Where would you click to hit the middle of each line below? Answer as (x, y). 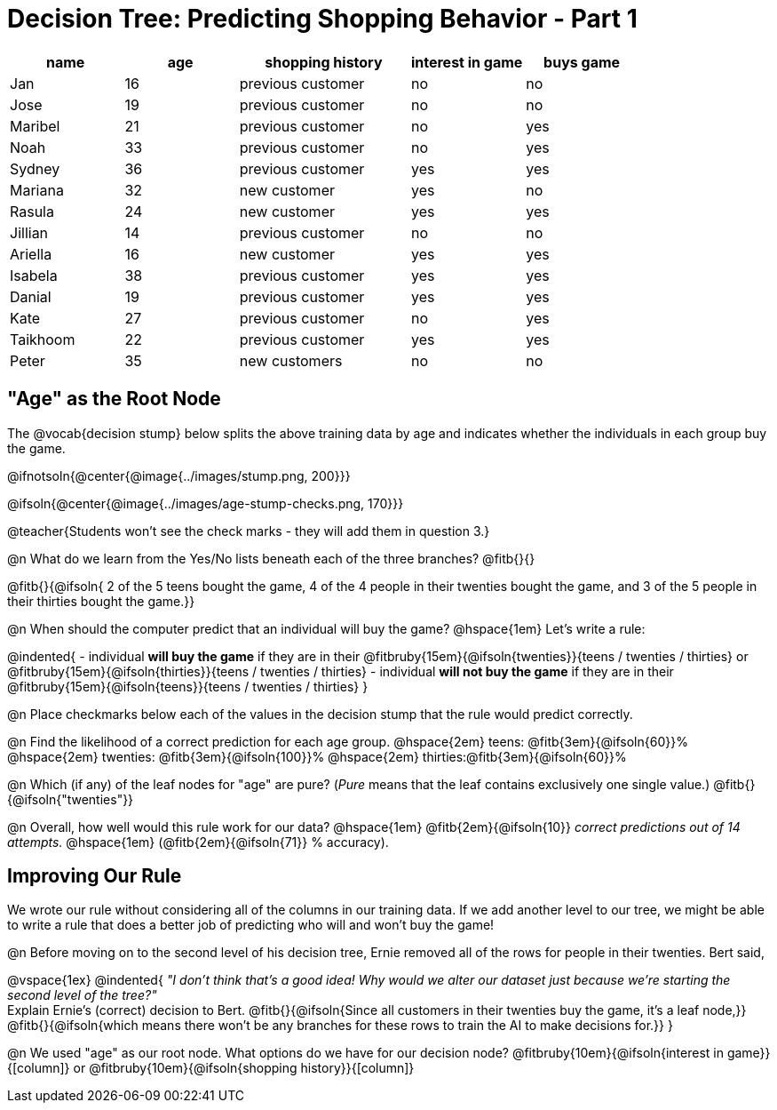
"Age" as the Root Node (114, 399)
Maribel (35, 126)
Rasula (32, 211)
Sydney (35, 168)
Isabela (34, 275)
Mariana (37, 190)
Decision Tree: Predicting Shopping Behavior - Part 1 (322, 19)
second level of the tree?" (82, 995)
